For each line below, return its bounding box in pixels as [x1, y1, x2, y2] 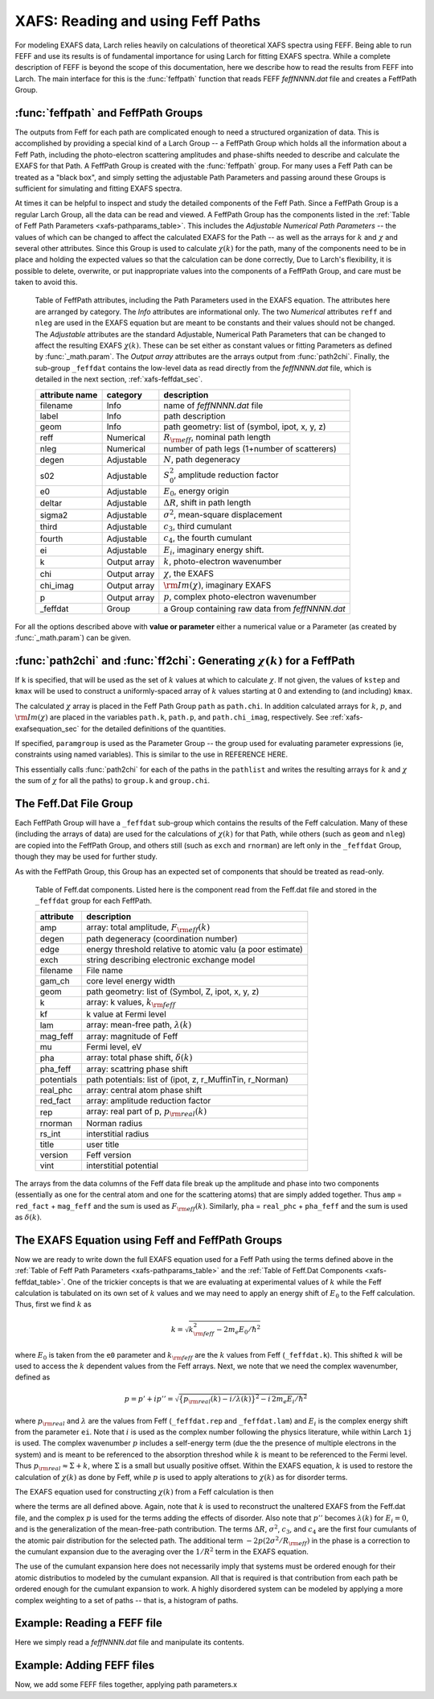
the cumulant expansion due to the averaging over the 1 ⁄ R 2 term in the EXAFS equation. [14, 1546, 309, 1557]
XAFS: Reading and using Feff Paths [14, 12, 261, 30]
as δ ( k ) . [14, 1212, 42, 1222]
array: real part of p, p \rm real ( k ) [85, 1106, 207, 1119]
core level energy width [85, 975, 176, 987]
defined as [14, 1372, 51, 1382]
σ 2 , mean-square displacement [163, 508, 283, 520]
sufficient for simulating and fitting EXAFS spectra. [14, 184, 182, 193]
